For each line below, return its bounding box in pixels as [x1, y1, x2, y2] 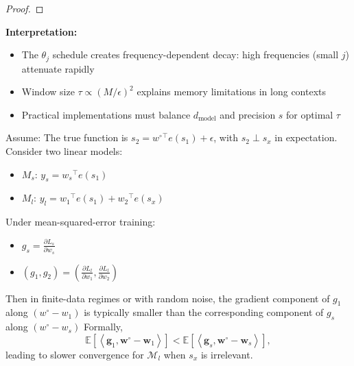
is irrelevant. [200, 347, 253, 361]
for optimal [286, 107, 333, 121]
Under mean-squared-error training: [5, 215, 156, 229]
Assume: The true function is [5, 130, 128, 145]
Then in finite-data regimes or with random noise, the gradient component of [5, 291, 330, 305]
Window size [21, 84, 75, 99]
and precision [220, 107, 276, 121]
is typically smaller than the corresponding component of [84, 305, 324, 319]
